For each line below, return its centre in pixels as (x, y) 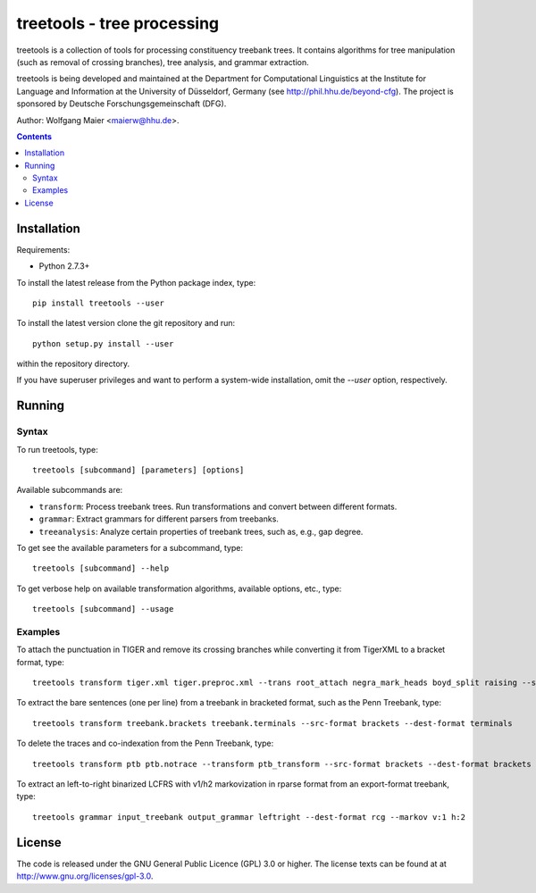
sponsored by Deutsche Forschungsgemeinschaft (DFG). (121, 104)
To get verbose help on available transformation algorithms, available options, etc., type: (179, 588)
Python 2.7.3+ (64, 266)
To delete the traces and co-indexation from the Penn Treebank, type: (145, 743)
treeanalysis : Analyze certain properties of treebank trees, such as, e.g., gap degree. (201, 531)
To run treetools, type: (57, 449)
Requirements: (43, 249)
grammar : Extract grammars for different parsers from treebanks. (159, 519)
